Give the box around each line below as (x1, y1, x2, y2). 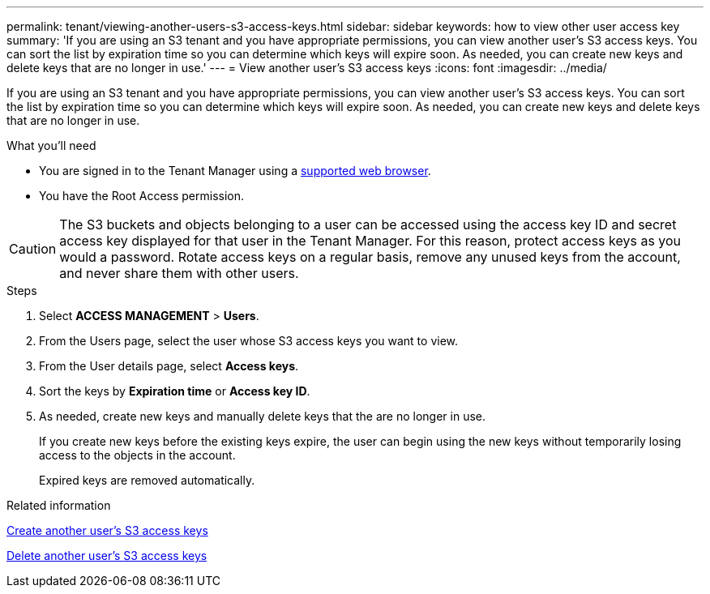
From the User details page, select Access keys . (39, 359, 299, 373)
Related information (6, 498, 111, 512)
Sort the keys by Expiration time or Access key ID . (39, 384, 310, 398)
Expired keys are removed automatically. (39, 473, 255, 487)
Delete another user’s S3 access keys (6, 549, 207, 562)
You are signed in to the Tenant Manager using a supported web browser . (39, 164, 431, 177)
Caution (9, 241, 57, 257)
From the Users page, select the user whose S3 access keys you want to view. (39, 334, 459, 348)
